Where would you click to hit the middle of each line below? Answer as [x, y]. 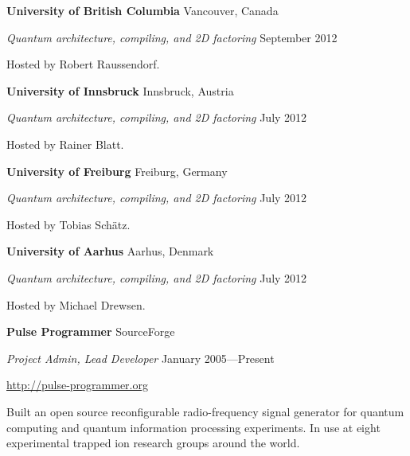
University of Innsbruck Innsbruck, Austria [120, 90]
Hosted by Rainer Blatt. [65, 144]
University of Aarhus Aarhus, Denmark [110, 251]
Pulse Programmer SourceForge [91, 331]
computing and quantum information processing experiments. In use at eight [193, 427]
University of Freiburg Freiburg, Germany [117, 171]
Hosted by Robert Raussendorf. [83, 64]
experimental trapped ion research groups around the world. [153, 443]
